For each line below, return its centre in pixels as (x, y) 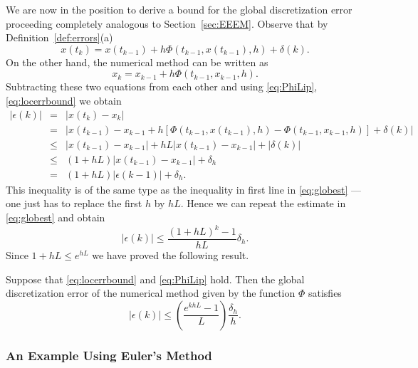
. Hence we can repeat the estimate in (263, 203)
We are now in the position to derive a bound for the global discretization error (179, 9)
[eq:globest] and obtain (56, 217)
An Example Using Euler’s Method (109, 355)
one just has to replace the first (74, 203)
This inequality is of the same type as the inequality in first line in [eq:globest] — (184, 189)
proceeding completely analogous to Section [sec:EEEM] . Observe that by (167, 23)
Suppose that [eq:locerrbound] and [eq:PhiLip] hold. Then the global (155, 279)
